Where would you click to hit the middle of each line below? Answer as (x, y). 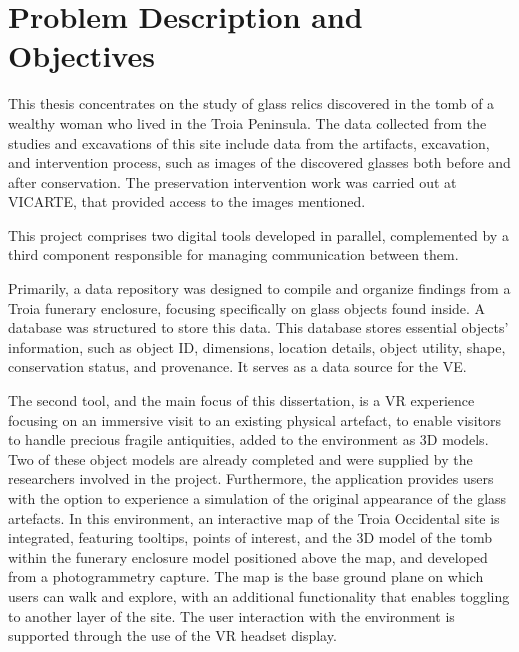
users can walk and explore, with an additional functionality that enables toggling (259, 595)
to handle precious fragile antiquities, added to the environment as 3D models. (248, 439)
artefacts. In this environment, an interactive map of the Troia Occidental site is (254, 517)
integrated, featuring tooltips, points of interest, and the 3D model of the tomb (250, 537)
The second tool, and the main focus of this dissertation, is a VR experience (241, 400)
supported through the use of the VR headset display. (172, 635)
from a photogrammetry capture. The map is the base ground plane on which (246, 576)
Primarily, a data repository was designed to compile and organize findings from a (259, 288)
